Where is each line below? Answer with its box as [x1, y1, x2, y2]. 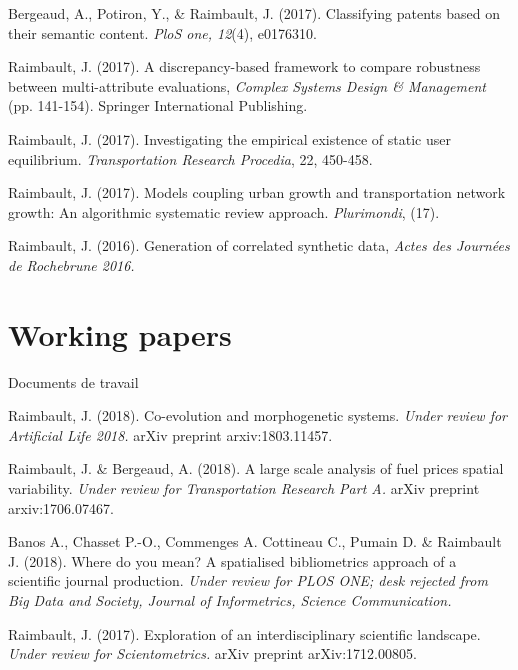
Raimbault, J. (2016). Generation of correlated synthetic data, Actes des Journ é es [8, 235, 510, 256]
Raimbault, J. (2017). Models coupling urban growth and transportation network [8, 182, 506, 203]
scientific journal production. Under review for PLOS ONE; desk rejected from [8, 570, 488, 591]
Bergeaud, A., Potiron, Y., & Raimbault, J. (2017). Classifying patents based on [8, 3, 500, 23]
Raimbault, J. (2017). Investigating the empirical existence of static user [8, 128, 451, 149]
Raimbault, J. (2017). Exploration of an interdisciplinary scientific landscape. [8, 623, 481, 644]
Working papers [8, 313, 232, 354]
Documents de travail [8, 371, 139, 392]
